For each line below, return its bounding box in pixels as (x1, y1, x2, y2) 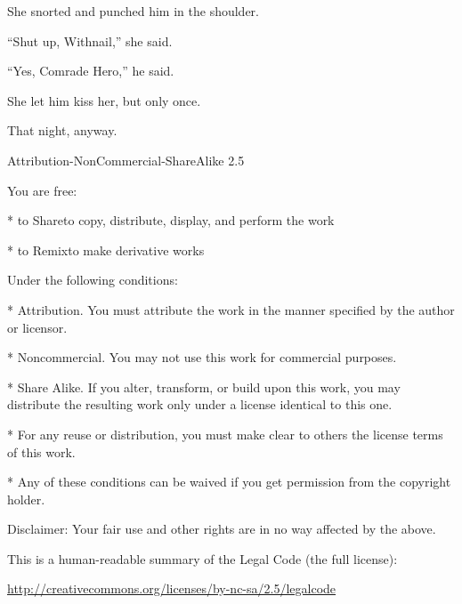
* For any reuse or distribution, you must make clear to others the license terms (7, 424, 443, 443)
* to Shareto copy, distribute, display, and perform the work (7, 211, 335, 230)
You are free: (7, 181, 77, 199)
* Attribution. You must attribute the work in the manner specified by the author (7, 300, 455, 318)
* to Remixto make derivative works (7, 240, 205, 259)
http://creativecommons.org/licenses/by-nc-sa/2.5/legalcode (7, 579, 336, 598)
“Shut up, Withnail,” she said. (7, 31, 173, 50)
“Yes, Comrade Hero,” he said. (7, 61, 174, 80)
